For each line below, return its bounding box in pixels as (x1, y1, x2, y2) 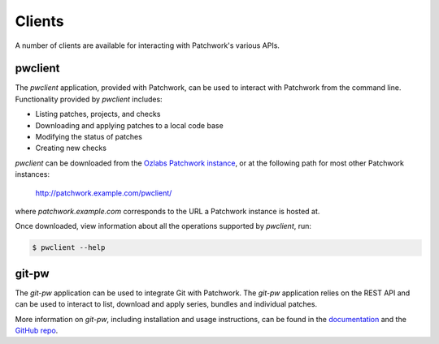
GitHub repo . (15, 325, 59, 336)
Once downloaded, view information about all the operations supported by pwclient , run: (15, 221, 312, 231)
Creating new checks (35, 143, 107, 153)
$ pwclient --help (32, 243, 106, 252)
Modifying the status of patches (35, 132, 142, 142)
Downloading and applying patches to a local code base (35, 120, 224, 130)
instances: (15, 170, 50, 179)
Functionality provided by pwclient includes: (15, 94, 163, 104)
